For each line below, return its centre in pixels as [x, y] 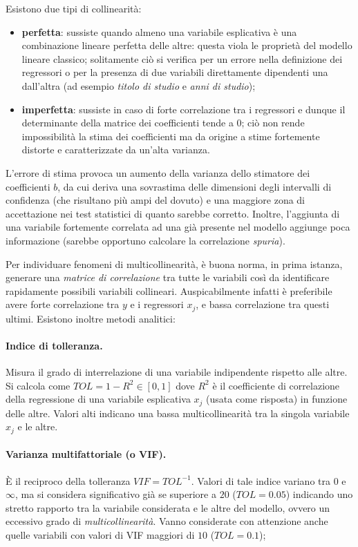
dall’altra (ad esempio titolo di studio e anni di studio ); [139, 85]
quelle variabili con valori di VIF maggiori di [100, 534]
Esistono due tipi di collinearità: [74, 8]
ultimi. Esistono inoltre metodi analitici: [91, 318]
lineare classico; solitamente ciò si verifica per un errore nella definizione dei [182, 58]
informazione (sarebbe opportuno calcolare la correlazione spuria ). [145, 240]
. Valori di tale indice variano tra [261, 480]
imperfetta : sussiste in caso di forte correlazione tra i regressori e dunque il [183, 109]
